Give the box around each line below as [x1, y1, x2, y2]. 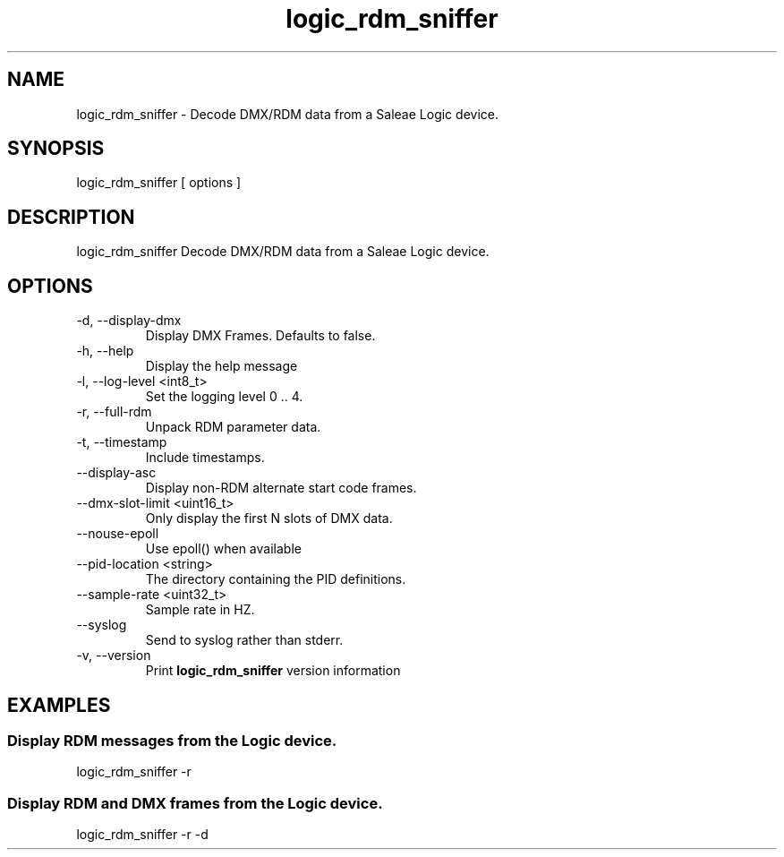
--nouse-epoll [76, 526, 159, 542]
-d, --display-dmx [76, 313, 182, 329]
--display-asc [76, 465, 157, 481]
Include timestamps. [145, 450, 265, 466]
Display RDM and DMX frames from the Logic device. [7, 793, 383, 812]
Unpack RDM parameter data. [145, 419, 321, 435]
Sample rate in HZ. [145, 602, 255, 618]
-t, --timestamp [76, 434, 167, 450]
